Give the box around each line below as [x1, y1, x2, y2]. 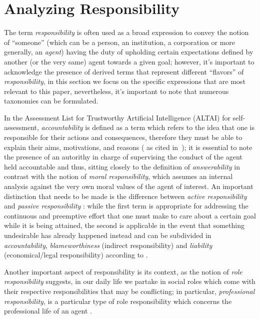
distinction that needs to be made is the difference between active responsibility [4, 190, 247, 201]
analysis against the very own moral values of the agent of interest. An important [4, 181, 253, 191]
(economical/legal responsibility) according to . [4, 249, 148, 260]
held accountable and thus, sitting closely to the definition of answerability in [4, 161, 240, 171]
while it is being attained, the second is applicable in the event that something [4, 220, 244, 230]
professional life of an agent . [4, 305, 92, 316]
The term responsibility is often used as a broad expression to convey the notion [4, 27, 249, 37]
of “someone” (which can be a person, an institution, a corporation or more [4, 36, 235, 47]
